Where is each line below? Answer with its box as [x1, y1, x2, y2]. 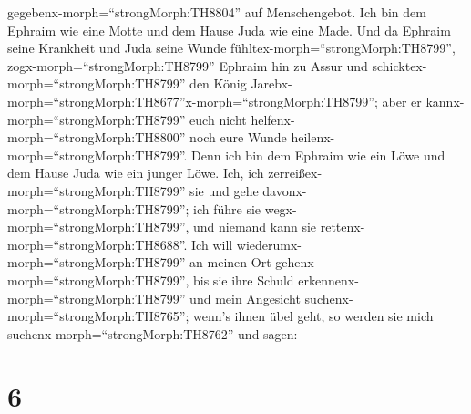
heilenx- [291, 128, 335, 147]
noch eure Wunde [189, 128, 287, 147]
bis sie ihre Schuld [193, 270, 294, 289]
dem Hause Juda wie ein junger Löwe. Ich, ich [7, 163, 264, 182]
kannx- [425, 91, 465, 110]
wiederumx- [236, 234, 302, 254]
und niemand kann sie [193, 217, 317, 236]
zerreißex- [268, 163, 323, 182]
